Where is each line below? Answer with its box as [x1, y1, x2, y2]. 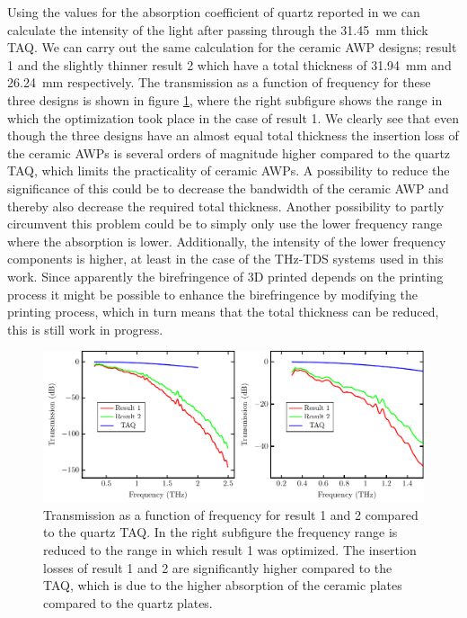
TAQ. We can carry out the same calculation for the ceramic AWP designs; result [7, 38, 457, 57]
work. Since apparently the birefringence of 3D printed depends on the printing [7, 266, 444, 285]
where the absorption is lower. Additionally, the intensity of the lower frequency [7, 231, 446, 250]
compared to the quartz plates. [43, 593, 213, 612]
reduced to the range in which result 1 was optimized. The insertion [43, 541, 417, 560]
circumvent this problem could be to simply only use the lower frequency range [7, 214, 443, 233]
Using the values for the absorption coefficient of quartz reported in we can [7, 3, 420, 21]
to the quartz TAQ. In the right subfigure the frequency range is [43, 523, 398, 542]
